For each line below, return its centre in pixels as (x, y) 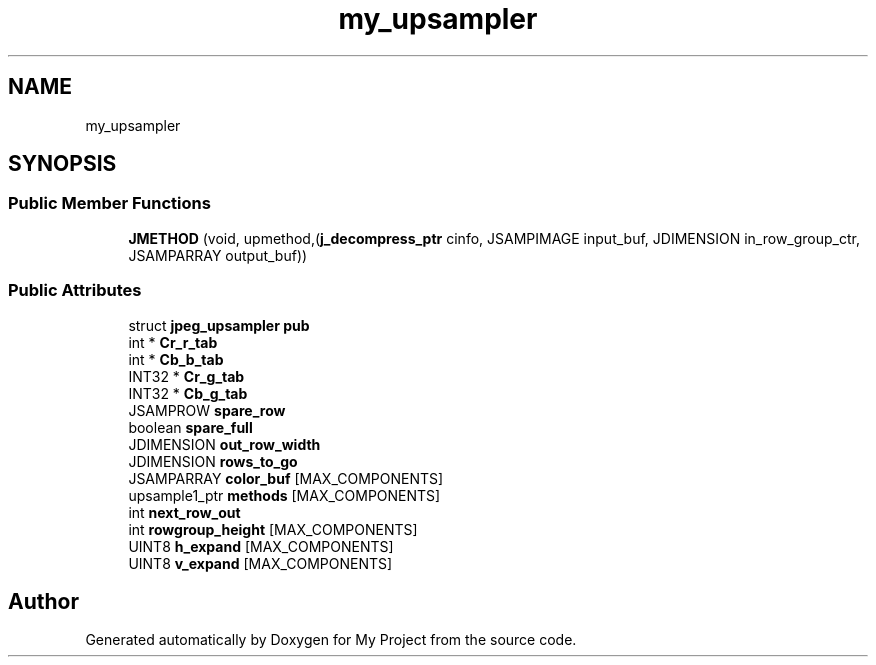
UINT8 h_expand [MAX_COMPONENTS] (261, 546)
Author (43, 601)
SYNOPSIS (62, 164)
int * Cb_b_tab (176, 359)
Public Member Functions (109, 203)
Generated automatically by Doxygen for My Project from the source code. (331, 640)
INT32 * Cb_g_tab (188, 393)
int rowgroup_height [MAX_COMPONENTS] (273, 529)
